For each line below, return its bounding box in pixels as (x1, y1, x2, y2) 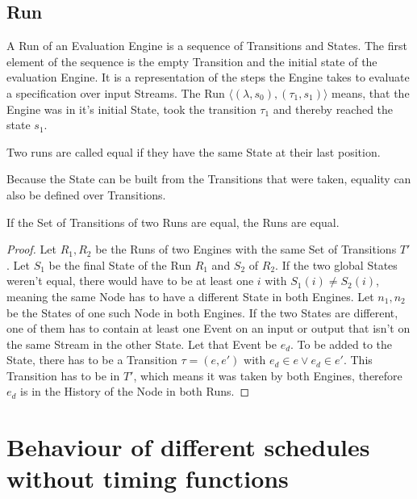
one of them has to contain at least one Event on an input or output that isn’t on (6, 320, 411, 337)
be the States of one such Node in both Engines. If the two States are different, (6, 304, 398, 321)
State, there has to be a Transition (6, 351, 177, 368)
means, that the (332, 84, 410, 101)
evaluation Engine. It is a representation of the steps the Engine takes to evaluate (6, 69, 410, 86)
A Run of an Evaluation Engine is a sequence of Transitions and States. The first (6, 37, 407, 54)
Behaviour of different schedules (6, 430, 370, 463)
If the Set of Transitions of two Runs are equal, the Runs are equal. (6, 213, 340, 230)
